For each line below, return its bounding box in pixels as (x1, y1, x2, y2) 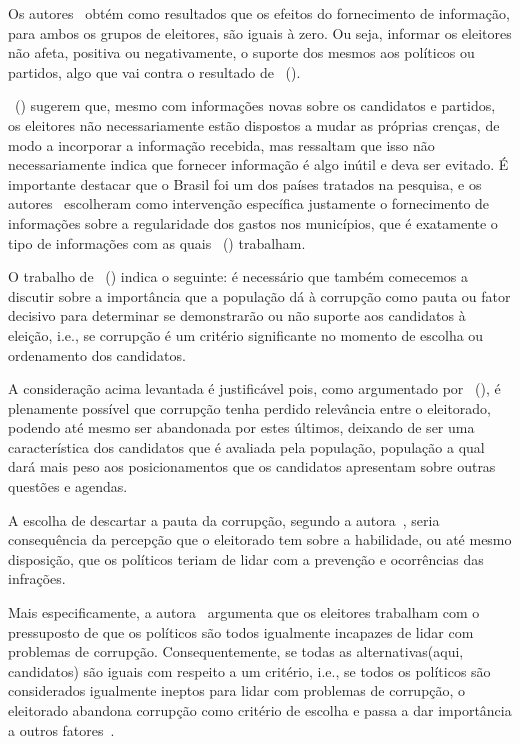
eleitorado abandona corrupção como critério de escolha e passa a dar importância (8, 700, 512, 720)
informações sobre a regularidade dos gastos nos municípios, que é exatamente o (8, 212, 498, 233)
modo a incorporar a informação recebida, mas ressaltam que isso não (8, 134, 435, 155)
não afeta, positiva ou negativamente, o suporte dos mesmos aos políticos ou (8, 42, 475, 63)
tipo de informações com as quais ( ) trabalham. (8, 232, 306, 253)
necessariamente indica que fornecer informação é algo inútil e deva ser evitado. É (8, 154, 509, 175)
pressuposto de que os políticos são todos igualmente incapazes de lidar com (8, 621, 474, 642)
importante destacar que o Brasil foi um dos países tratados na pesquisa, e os (8, 173, 482, 194)
